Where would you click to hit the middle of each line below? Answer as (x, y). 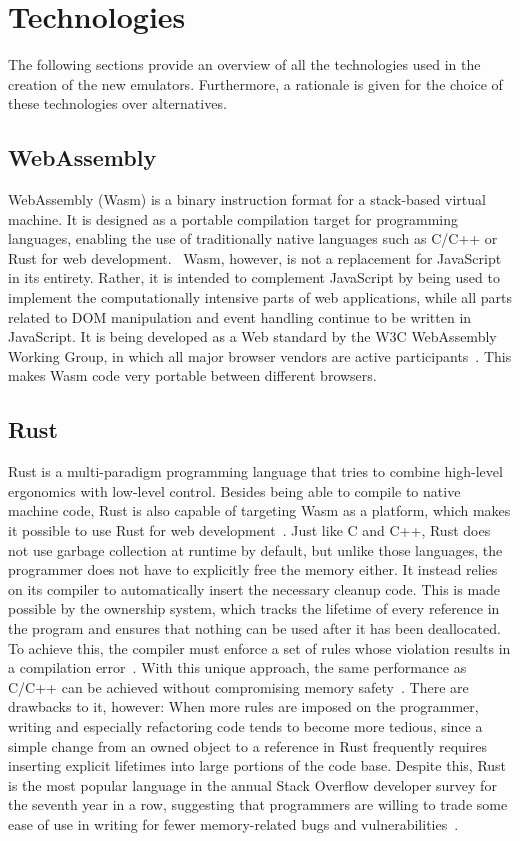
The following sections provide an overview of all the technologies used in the (244, 64)
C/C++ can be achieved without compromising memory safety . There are (238, 686)
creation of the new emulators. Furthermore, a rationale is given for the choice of (255, 83)
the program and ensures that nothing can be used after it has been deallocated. (254, 628)
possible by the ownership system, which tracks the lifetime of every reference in (254, 608)
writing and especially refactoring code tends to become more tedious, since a (245, 725)
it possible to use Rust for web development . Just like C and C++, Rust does (249, 530)
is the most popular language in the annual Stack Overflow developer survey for (252, 784)
